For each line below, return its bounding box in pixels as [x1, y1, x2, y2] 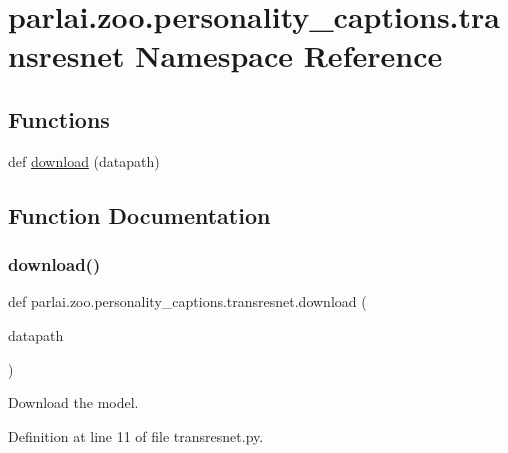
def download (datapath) [8, 150, 160, 171]
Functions [8, 103, 110, 134]
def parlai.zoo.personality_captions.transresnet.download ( [8, 291, 367, 312]
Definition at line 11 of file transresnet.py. [8, 425, 264, 446]
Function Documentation [8, 199, 271, 230]
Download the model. [8, 392, 139, 413]
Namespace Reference [135, 35, 443, 76]
